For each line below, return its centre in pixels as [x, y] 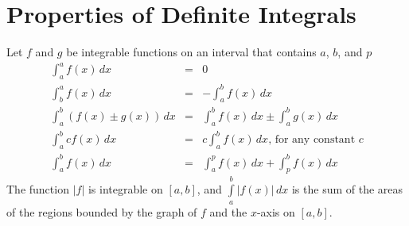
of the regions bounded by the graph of [102, 211]
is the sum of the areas [347, 189]
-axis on [276, 211]
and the [228, 211]
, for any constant [312, 140]
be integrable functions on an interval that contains [191, 52]
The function [38, 189]
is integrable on [125, 189]
